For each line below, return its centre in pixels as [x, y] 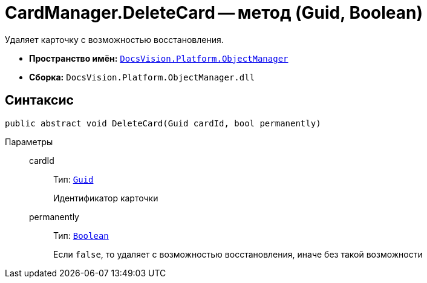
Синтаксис [39, 100]
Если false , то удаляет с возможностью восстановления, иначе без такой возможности [238, 254]
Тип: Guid [73, 179]
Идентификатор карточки [106, 198]
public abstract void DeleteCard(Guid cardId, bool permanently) [163, 123]
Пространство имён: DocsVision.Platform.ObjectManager [159, 58]
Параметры [29, 141]
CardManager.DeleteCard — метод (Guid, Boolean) [214, 13]
